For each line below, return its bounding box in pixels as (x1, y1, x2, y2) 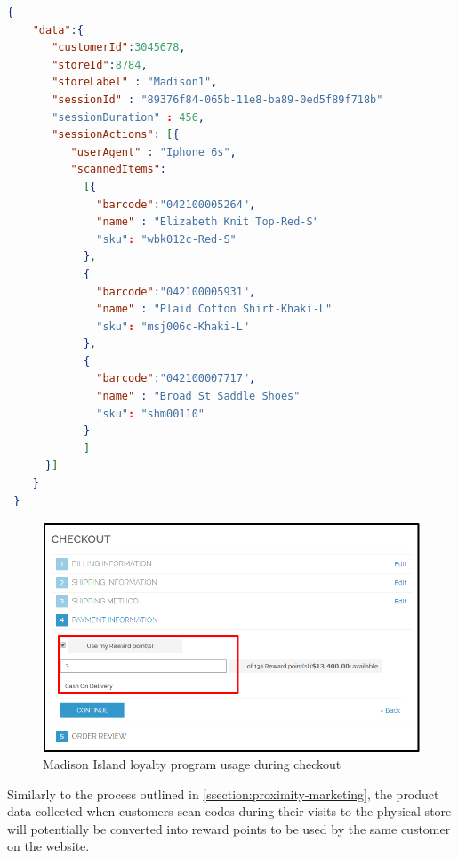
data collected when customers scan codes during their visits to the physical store (7, 802, 452, 821)
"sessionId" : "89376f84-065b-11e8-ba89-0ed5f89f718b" (52, 93, 383, 106)
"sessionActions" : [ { (52, 128, 180, 142)
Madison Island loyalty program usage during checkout (43, 755, 341, 773)
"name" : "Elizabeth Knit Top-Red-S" (96, 215, 319, 229)
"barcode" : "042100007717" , (96, 372, 256, 385)
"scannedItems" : (70, 163, 166, 176)
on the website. (7, 837, 90, 855)
